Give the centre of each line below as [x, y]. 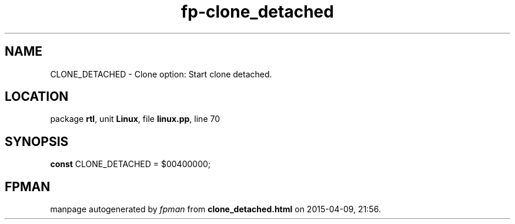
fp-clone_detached [257, 12]
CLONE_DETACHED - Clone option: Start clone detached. [161, 74]
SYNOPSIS [37, 141]
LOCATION [37, 97]
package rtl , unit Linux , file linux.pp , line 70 [135, 119]
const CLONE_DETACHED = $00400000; [131, 164]
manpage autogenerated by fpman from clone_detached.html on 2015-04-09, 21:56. [215, 209]
